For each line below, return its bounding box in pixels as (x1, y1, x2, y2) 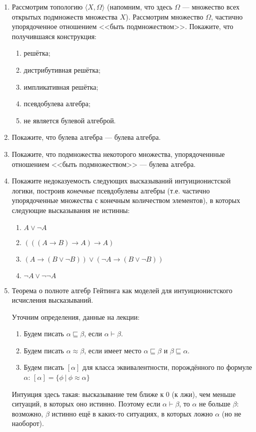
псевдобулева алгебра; (23, 98, 90, 109)
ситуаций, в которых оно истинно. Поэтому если (11, 398, 160, 409)
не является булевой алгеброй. (23, 115, 116, 125)
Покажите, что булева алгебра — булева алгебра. (11, 132, 161, 142)
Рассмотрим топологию (11, 2, 83, 12)
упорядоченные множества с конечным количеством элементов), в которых (11, 195, 240, 205)
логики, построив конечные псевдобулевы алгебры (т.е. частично (11, 185, 210, 195)
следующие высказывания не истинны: (11, 204, 130, 215)
